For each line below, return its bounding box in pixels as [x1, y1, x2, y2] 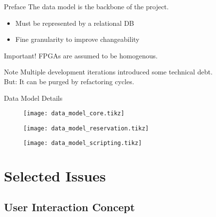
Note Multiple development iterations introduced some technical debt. [4, 67, 213, 77]
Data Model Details [4, 92, 63, 103]
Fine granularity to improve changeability [15, 34, 140, 44]
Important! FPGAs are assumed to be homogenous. [4, 50, 158, 60]
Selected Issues [4, 166, 106, 186]
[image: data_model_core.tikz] [23, 110, 125, 117]
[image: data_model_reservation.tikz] [23, 125, 149, 132]
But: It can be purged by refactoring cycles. [4, 76, 134, 86]
